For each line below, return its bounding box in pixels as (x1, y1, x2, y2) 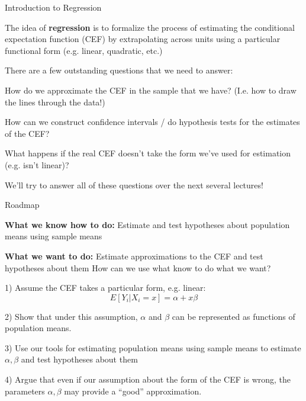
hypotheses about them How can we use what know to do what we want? (5, 261, 271, 274)
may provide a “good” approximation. (64, 384, 202, 397)
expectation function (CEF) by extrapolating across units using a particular (5, 33, 281, 45)
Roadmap (5, 198, 40, 211)
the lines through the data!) (5, 95, 105, 108)
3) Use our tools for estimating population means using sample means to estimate (5, 341, 301, 354)
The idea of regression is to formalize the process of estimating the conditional (5, 21, 295, 33)
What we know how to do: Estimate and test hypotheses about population (5, 218, 290, 230)
